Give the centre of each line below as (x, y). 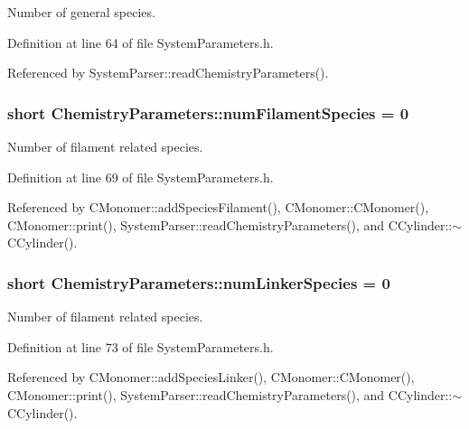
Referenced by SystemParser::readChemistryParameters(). (168, 73)
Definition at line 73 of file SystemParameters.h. (141, 346)
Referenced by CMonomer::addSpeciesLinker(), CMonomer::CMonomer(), (211, 377)
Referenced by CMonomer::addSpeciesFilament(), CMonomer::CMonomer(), (218, 207)
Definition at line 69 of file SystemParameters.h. (141, 177)
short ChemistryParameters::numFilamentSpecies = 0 (208, 112)
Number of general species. (81, 12)
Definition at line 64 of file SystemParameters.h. (141, 42)
